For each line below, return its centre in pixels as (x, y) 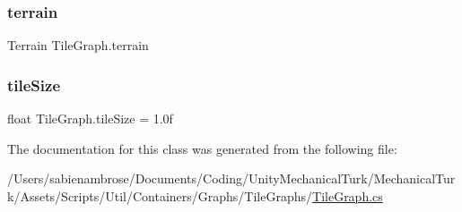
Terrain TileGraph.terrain (78, 45)
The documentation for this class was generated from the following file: (202, 148)
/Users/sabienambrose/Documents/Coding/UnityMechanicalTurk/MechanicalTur (231, 178)
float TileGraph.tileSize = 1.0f (90, 119)
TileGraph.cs (348, 195)
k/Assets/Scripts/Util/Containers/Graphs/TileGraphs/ (160, 195)
